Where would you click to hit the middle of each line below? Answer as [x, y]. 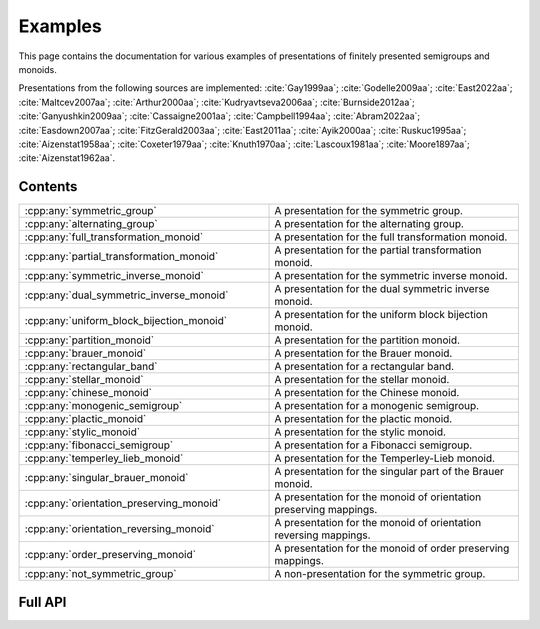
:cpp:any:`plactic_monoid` [85, 419]
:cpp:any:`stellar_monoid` [84, 380]
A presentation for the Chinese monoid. [367, 393]
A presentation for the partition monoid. [367, 340]
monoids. [37, 69]
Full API [42, 601]
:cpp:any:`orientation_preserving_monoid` [123, 503]
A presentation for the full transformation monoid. [391, 237]
